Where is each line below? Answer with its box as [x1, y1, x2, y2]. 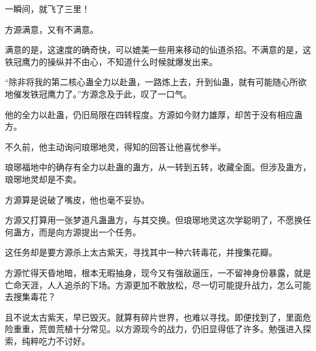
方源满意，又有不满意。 [5, 23, 98, 35]
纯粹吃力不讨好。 [21, 334, 90, 347]
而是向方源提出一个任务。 [38, 225, 141, 238]
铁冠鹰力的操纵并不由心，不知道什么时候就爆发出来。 [5, 55, 218, 68]
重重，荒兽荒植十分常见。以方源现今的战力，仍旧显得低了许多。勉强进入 [13, 322, 303, 335]
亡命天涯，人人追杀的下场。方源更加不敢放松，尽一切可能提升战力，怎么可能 [5, 278, 311, 291]
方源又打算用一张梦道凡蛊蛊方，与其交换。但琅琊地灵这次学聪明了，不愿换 [5, 214, 303, 226]
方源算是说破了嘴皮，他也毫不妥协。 [5, 193, 149, 206]
